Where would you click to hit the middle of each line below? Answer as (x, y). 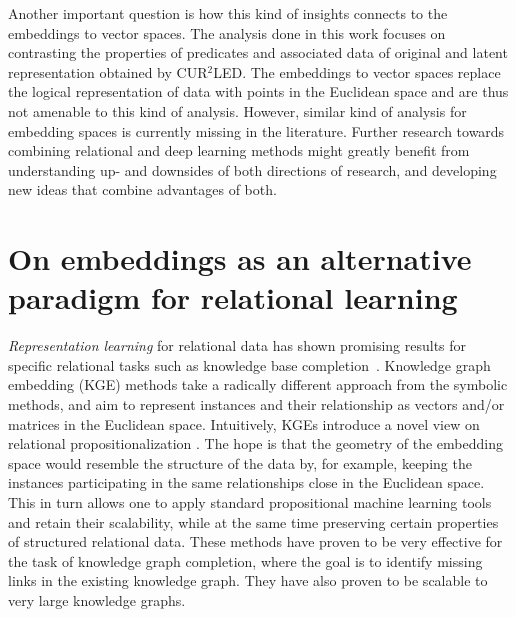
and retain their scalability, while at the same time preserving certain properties (253, 521)
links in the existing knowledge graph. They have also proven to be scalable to (248, 580)
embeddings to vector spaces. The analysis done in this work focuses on (227, 32)
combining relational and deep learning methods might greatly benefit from (239, 150)
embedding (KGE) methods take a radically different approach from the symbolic (258, 384)
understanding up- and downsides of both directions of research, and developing (252, 169)
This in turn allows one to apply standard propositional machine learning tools (250, 502)
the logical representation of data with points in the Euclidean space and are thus (258, 91)
